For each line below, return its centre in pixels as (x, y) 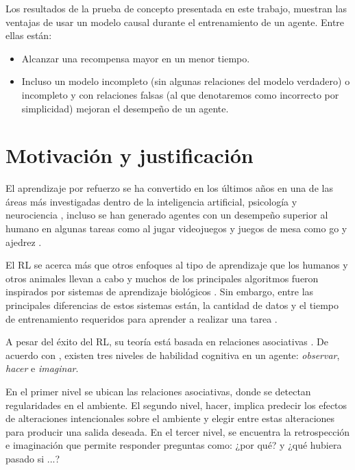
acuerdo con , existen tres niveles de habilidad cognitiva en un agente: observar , (173, 355)
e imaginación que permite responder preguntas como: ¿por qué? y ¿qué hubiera (174, 445)
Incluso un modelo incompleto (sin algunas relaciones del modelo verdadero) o (186, 81)
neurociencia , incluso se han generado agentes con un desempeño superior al (167, 215)
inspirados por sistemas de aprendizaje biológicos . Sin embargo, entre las (160, 292)
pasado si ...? (33, 458)
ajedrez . (24, 242)
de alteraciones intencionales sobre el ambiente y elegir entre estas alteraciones (170, 418)
